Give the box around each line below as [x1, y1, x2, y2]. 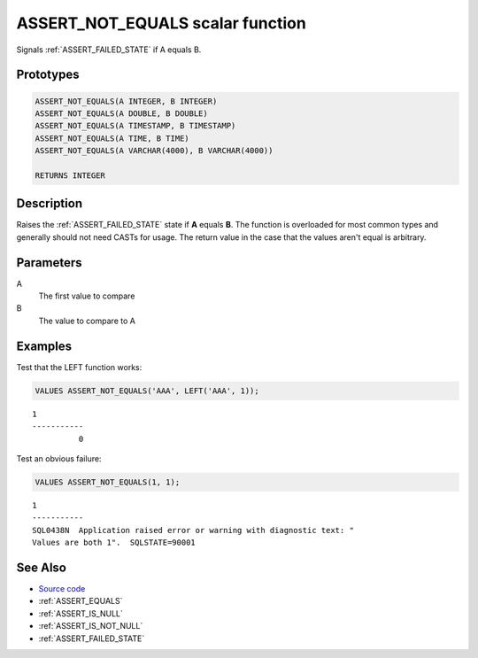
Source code [38, 583, 86, 593]
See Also [16, 560, 66, 575]
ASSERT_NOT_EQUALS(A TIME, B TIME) [35, 133, 189, 143]
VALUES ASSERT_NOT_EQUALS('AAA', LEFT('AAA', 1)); [35, 385, 260, 396]
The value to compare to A [38, 315, 136, 326]
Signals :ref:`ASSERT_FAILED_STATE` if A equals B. [16, 44, 202, 55]
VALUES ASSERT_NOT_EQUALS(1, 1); [35, 476, 181, 487]
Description [16, 196, 83, 212]
